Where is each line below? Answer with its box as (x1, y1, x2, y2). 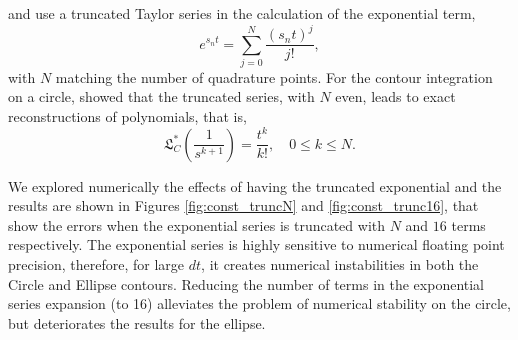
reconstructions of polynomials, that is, (8, 106, 247, 127)
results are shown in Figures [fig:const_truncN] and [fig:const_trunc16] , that (8, 195, 479, 216)
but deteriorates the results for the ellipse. (8, 312, 266, 333)
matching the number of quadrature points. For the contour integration (55, 66, 493, 87)
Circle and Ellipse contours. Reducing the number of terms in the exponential (8, 273, 485, 294)
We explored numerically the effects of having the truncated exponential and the (8, 175, 502, 196)
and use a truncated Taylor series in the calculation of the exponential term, (8, 3, 476, 23)
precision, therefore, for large (8, 254, 185, 275)
